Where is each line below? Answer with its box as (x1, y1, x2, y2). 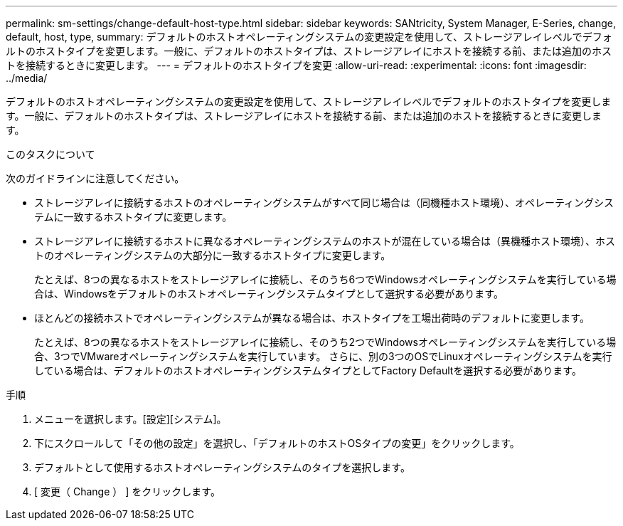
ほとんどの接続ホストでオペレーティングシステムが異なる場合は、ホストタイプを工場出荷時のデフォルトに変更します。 (34, 312, 590, 324)
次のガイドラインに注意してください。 (6, 172, 185, 184)
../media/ (6, 72, 48, 84)
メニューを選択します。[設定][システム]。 (34, 413, 227, 425)
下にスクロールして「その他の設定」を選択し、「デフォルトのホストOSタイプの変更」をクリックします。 (34, 437, 520, 449)
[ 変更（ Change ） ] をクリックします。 (34, 485, 220, 498)
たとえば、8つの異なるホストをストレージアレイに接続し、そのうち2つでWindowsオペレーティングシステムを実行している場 (34, 336, 617, 348)
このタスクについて (6, 148, 95, 160)
